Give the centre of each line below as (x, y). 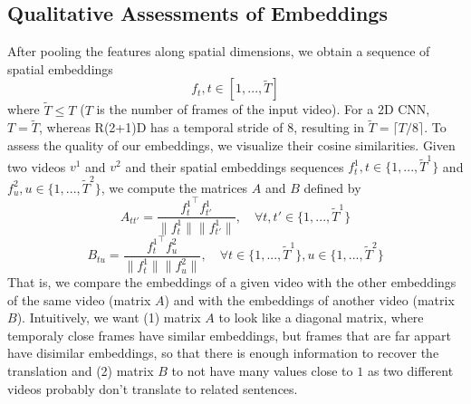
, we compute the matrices (174, 187)
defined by (332, 187)
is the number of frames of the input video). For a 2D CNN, (263, 109)
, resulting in (329, 127)
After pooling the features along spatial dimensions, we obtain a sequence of (219, 51)
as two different (410, 371)
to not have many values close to (262, 371)
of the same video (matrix (79, 299)
